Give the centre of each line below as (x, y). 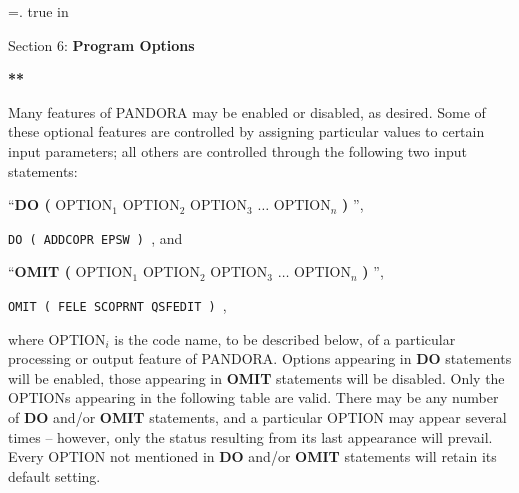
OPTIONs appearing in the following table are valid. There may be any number (253, 397)
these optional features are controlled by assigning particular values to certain (246, 131)
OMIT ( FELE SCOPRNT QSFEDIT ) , (117, 305)
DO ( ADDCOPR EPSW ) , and (95, 237)
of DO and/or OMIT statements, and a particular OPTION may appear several (257, 417)
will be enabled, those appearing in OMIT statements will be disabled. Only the (256, 377)
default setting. (54, 475)
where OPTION (57, 338)
